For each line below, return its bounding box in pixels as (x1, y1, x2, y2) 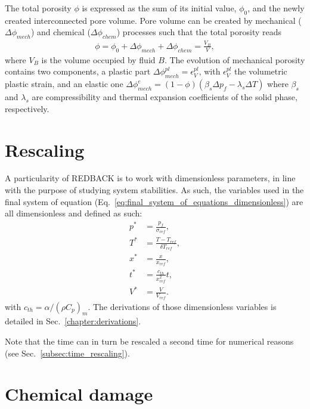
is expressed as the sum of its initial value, (82, 2, 237, 14)
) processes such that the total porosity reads (116, 26, 282, 38)
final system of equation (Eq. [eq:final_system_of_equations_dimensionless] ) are (5, 195, 303, 207)
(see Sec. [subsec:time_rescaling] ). (5, 346, 130, 359)
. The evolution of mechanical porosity (164, 53, 305, 66)
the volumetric (234, 65, 287, 78)
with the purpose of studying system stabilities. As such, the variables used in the (5, 184, 304, 196)
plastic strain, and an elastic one (5, 78, 123, 90)
